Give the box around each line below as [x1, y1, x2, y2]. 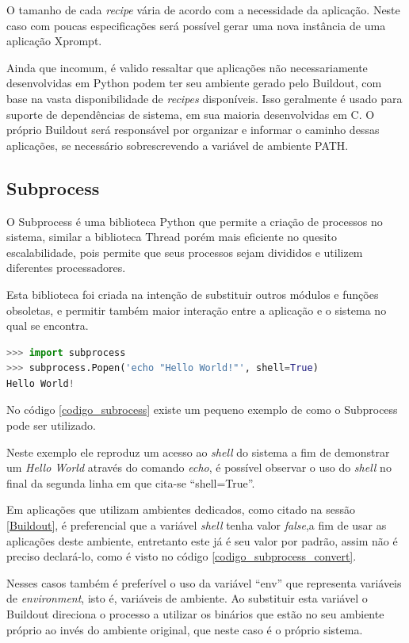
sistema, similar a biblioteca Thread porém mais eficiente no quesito [6, 228, 337, 245]
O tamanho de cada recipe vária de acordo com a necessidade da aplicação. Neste [6, 2, 400, 17]
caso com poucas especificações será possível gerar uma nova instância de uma [6, 17, 386, 33]
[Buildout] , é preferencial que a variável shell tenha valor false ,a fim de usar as [6, 517, 387, 534]
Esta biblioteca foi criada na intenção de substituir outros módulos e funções [6, 285, 379, 302]
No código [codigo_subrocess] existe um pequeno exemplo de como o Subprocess [6, 401, 398, 418]
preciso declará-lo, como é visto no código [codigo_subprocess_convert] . [6, 548, 357, 565]
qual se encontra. [6, 317, 89, 334]
